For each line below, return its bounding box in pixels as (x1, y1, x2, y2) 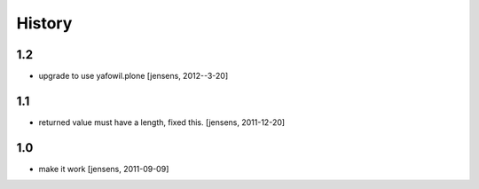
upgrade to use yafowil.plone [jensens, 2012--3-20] (38, 71, 229, 82)
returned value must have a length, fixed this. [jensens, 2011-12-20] (38, 116, 286, 128)
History (16, 13, 73, 33)
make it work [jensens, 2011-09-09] (38, 163, 169, 174)
